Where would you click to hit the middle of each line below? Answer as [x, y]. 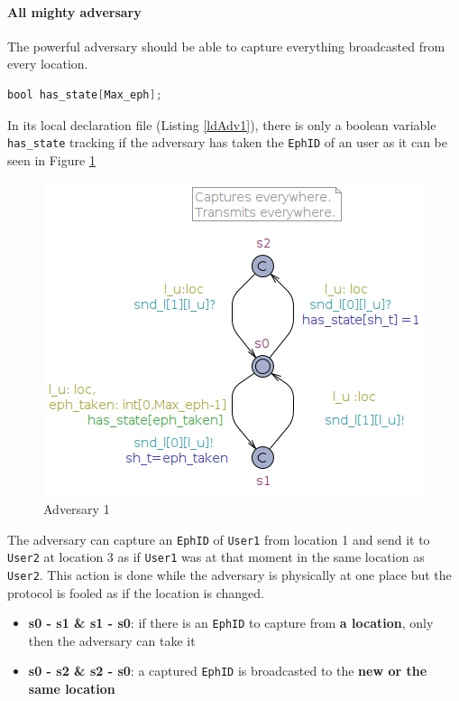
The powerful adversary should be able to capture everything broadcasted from [226, 46]
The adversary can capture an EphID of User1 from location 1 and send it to [219, 539]
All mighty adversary [74, 11]
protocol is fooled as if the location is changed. [136, 592]
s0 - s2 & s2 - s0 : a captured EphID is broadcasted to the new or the [228, 671]
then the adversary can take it [112, 640]
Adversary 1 [77, 509]
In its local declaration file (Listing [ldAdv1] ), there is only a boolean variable [222, 124]
